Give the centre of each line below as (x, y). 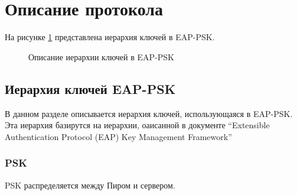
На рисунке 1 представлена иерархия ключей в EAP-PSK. (110, 37)
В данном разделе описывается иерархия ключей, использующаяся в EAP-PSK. (149, 113)
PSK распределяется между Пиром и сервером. (90, 185)
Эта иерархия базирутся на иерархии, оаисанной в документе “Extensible (137, 125)
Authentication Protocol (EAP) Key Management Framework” (118, 136)
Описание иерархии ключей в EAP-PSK (101, 56)
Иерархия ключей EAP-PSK (90, 88)
